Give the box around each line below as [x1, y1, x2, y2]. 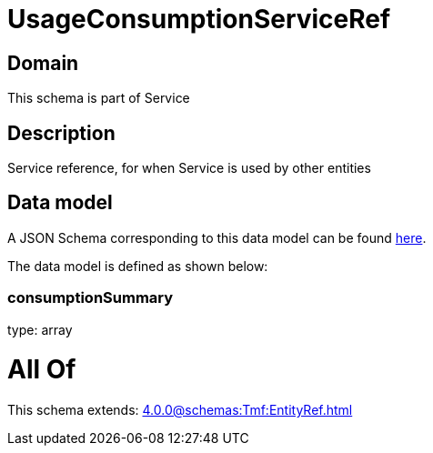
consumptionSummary [7, 288, 174, 307]
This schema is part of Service [7, 90, 190, 106]
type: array [7, 321, 73, 337]
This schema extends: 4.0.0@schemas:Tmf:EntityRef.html [7, 402, 353, 418]
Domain [7, 51, 79, 75]
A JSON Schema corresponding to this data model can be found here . [7, 229, 427, 246]
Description [7, 121, 116, 145]
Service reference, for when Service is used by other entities [7, 160, 371, 176]
